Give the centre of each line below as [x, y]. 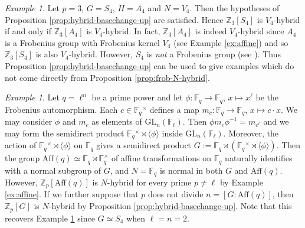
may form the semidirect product [65, 133]
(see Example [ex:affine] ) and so [231, 42]
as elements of [117, 121]
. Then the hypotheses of [235, 8]
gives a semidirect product [144, 145]
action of [21, 145]
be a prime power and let [137, 97]
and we [276, 121]
